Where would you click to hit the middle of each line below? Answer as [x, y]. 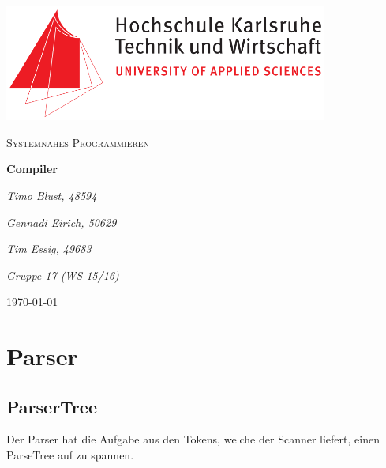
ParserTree [52, 406]
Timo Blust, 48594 [52, 195]
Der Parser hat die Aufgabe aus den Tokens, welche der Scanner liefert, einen [193, 439]
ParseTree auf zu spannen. [70, 455]
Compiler [32, 169]
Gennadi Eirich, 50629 [62, 222]
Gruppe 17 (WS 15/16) [63, 275]
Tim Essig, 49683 [49, 249]
